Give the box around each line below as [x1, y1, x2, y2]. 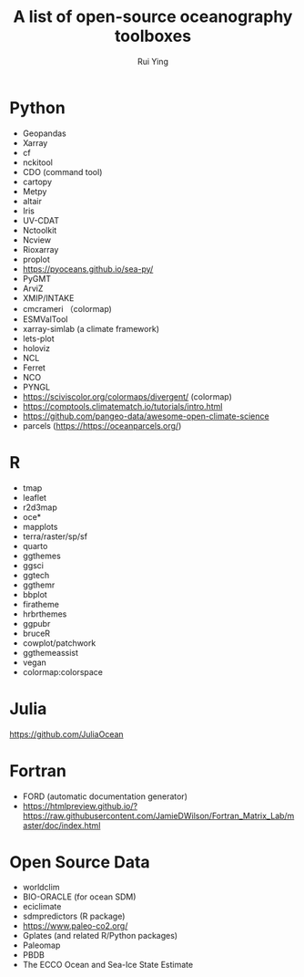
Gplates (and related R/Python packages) [22, 930, 178, 941]
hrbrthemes [22, 608, 67, 619]
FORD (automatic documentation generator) [22, 791, 188, 802]
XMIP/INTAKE [22, 292, 75, 303]
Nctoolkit [22, 224, 57, 235]
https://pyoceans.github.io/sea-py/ [22, 263, 154, 275]
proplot [22, 254, 50, 265]
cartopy [22, 176, 53, 187]
